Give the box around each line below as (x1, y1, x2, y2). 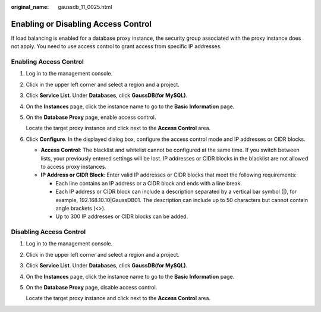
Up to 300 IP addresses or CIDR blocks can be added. (55, 213, 188, 220)
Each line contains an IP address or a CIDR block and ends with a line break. (55, 179, 242, 187)
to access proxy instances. (40, 163, 107, 170)
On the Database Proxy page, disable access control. (26, 284, 158, 291)
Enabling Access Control (11, 58, 84, 66)
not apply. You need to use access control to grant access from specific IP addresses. (11, 43, 222, 50)
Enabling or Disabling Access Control (11, 18, 152, 29)
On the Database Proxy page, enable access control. (26, 114, 156, 121)
